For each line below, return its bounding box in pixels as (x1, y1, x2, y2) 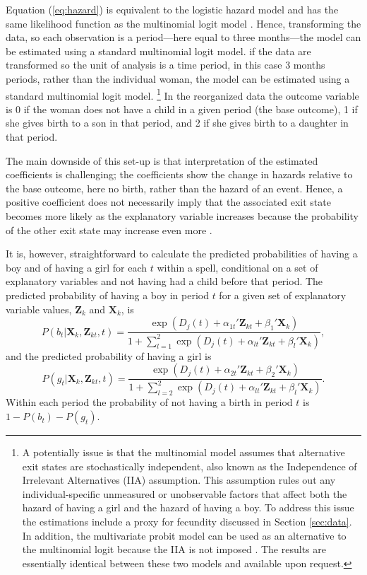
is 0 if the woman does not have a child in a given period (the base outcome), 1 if (6, 101, 358, 116)
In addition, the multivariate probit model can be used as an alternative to (22, 528, 347, 542)
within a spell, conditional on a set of (157, 260, 318, 274)
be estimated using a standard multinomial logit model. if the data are (6, 43, 311, 58)
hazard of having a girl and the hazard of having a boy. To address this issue (22, 500, 354, 515)
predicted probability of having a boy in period (6, 287, 209, 302)
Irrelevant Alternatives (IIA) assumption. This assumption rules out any (22, 472, 336, 487)
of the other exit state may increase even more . (6, 222, 212, 237)
